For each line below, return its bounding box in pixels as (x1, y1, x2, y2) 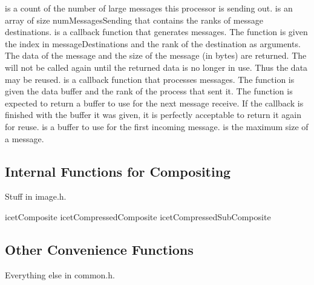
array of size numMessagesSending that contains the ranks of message (5, 13, 263, 26)
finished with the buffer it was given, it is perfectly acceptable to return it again (5, 108, 301, 121)
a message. (5, 132, 44, 145)
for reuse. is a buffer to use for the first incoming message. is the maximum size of (5, 120, 309, 133)
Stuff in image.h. (5, 190, 67, 203)
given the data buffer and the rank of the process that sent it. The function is (5, 85, 293, 97)
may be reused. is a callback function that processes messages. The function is (5, 73, 295, 85)
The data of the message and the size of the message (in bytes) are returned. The (5, 49, 307, 62)
